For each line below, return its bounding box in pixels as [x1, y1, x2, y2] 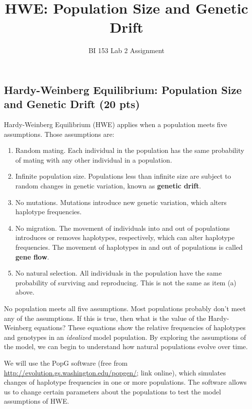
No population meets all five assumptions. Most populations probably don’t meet [4, 303, 246, 314]
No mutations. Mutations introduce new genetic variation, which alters [15, 197, 227, 207]
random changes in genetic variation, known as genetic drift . [15, 181, 201, 191]
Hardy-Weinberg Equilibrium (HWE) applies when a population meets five [4, 119, 227, 130]
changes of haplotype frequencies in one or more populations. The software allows [4, 377, 247, 387]
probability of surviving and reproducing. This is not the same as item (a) [15, 277, 236, 287]
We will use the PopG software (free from [4, 357, 128, 368]
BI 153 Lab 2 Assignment [88, 45, 165, 56]
